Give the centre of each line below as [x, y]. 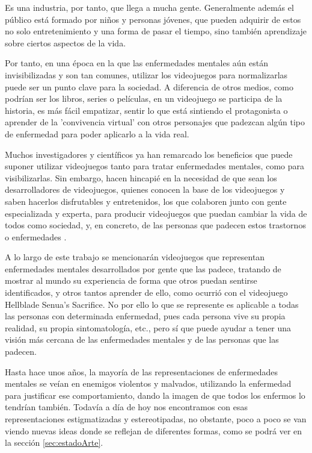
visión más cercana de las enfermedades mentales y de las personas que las [142, 339]
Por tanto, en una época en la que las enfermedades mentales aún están [137, 63]
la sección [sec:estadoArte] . [54, 442]
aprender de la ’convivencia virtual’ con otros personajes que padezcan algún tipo [155, 122]
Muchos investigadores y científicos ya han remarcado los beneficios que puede [149, 154]
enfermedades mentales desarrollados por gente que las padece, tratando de [143, 268]
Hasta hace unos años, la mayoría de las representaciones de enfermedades [142, 371]
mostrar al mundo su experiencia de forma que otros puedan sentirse [131, 280]
